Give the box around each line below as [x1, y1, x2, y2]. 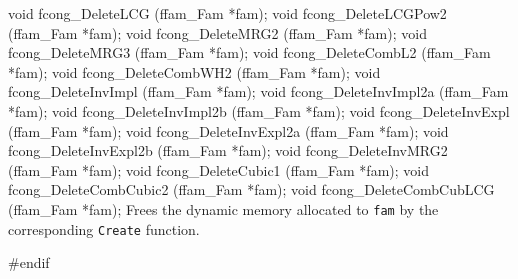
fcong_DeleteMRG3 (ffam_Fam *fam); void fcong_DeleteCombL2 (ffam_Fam [8, 42, 491, 63]
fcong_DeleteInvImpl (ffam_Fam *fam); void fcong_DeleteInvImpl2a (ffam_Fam [8, 81, 509, 102]
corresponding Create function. [8, 218, 200, 239]
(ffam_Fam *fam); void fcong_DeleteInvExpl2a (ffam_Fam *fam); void [8, 120, 449, 141]
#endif [8, 252, 50, 273]
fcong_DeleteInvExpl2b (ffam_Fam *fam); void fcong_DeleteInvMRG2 [8, 140, 448, 161]
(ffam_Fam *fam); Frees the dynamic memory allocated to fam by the [8, 198, 439, 219]
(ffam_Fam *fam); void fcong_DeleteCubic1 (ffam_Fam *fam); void [8, 159, 429, 180]
